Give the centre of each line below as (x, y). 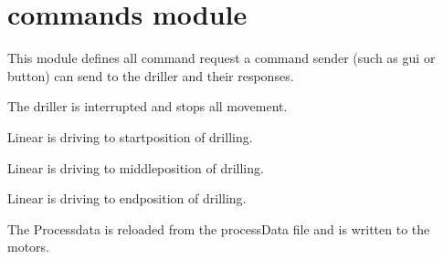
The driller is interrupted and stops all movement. (148, 106)
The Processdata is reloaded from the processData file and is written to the (219, 228)
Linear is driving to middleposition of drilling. (136, 167)
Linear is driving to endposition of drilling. (127, 198)
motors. (29, 247)
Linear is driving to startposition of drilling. (130, 136)
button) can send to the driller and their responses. (151, 75)
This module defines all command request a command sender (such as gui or (221, 58)
